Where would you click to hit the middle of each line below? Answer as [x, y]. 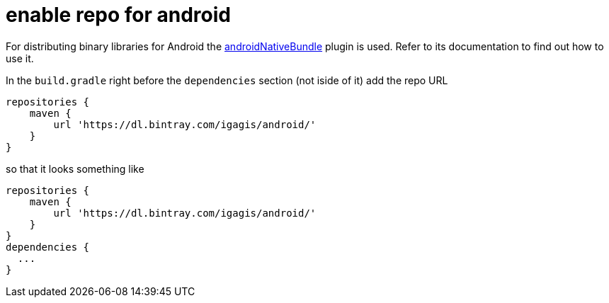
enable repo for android [118, 15]
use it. [20, 58]
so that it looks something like [75, 168]
